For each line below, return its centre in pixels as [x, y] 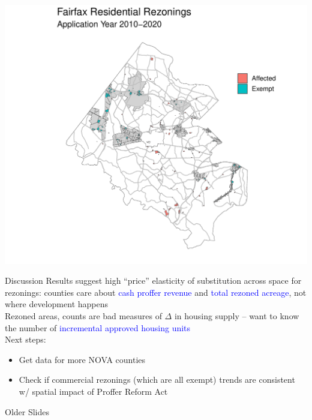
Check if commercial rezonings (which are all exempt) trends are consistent [157, 379]
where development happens [57, 304]
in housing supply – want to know [237, 316]
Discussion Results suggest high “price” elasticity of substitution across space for [153, 280]
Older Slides [27, 411]
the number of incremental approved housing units [98, 327]
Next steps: [25, 339]
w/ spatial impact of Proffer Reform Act [93, 391]
